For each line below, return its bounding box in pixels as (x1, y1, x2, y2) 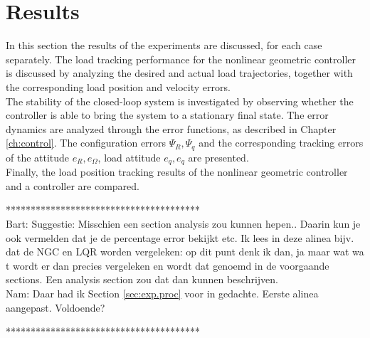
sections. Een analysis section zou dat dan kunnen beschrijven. (6, 272, 278, 287)
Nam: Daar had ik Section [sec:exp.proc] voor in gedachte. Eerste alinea (6, 285, 319, 300)
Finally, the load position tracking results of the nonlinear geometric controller (6, 164, 348, 179)
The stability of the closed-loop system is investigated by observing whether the (6, 93, 354, 108)
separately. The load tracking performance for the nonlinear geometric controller (6, 51, 356, 66)
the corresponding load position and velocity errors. (6, 79, 231, 94)
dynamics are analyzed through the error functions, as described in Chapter (6, 121, 337, 136)
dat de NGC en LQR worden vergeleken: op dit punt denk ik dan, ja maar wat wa (6, 244, 364, 259)
